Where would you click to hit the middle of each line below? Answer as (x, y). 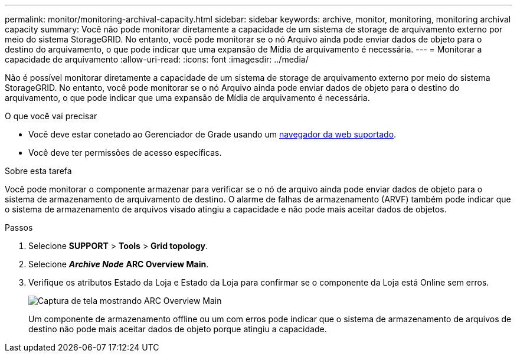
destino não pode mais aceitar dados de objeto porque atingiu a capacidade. (178, 329)
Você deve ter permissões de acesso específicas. (125, 153)
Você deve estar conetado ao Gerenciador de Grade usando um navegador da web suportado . (212, 134)
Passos (19, 227)
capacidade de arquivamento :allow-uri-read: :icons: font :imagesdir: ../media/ (157, 59)
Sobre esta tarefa (38, 171)
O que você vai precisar (51, 116)
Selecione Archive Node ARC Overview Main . (119, 264)
